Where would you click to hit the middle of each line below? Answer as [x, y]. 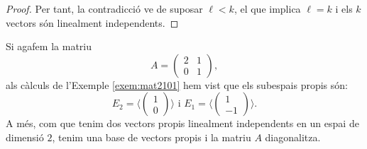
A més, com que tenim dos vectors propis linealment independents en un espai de [182, 123]
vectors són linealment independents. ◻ [92, 22]
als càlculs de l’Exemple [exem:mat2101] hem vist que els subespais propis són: [177, 84]
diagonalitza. [293, 137]
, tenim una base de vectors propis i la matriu [152, 137]
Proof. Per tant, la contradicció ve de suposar [104, 8]
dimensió [25, 137]
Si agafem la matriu [49, 46]
